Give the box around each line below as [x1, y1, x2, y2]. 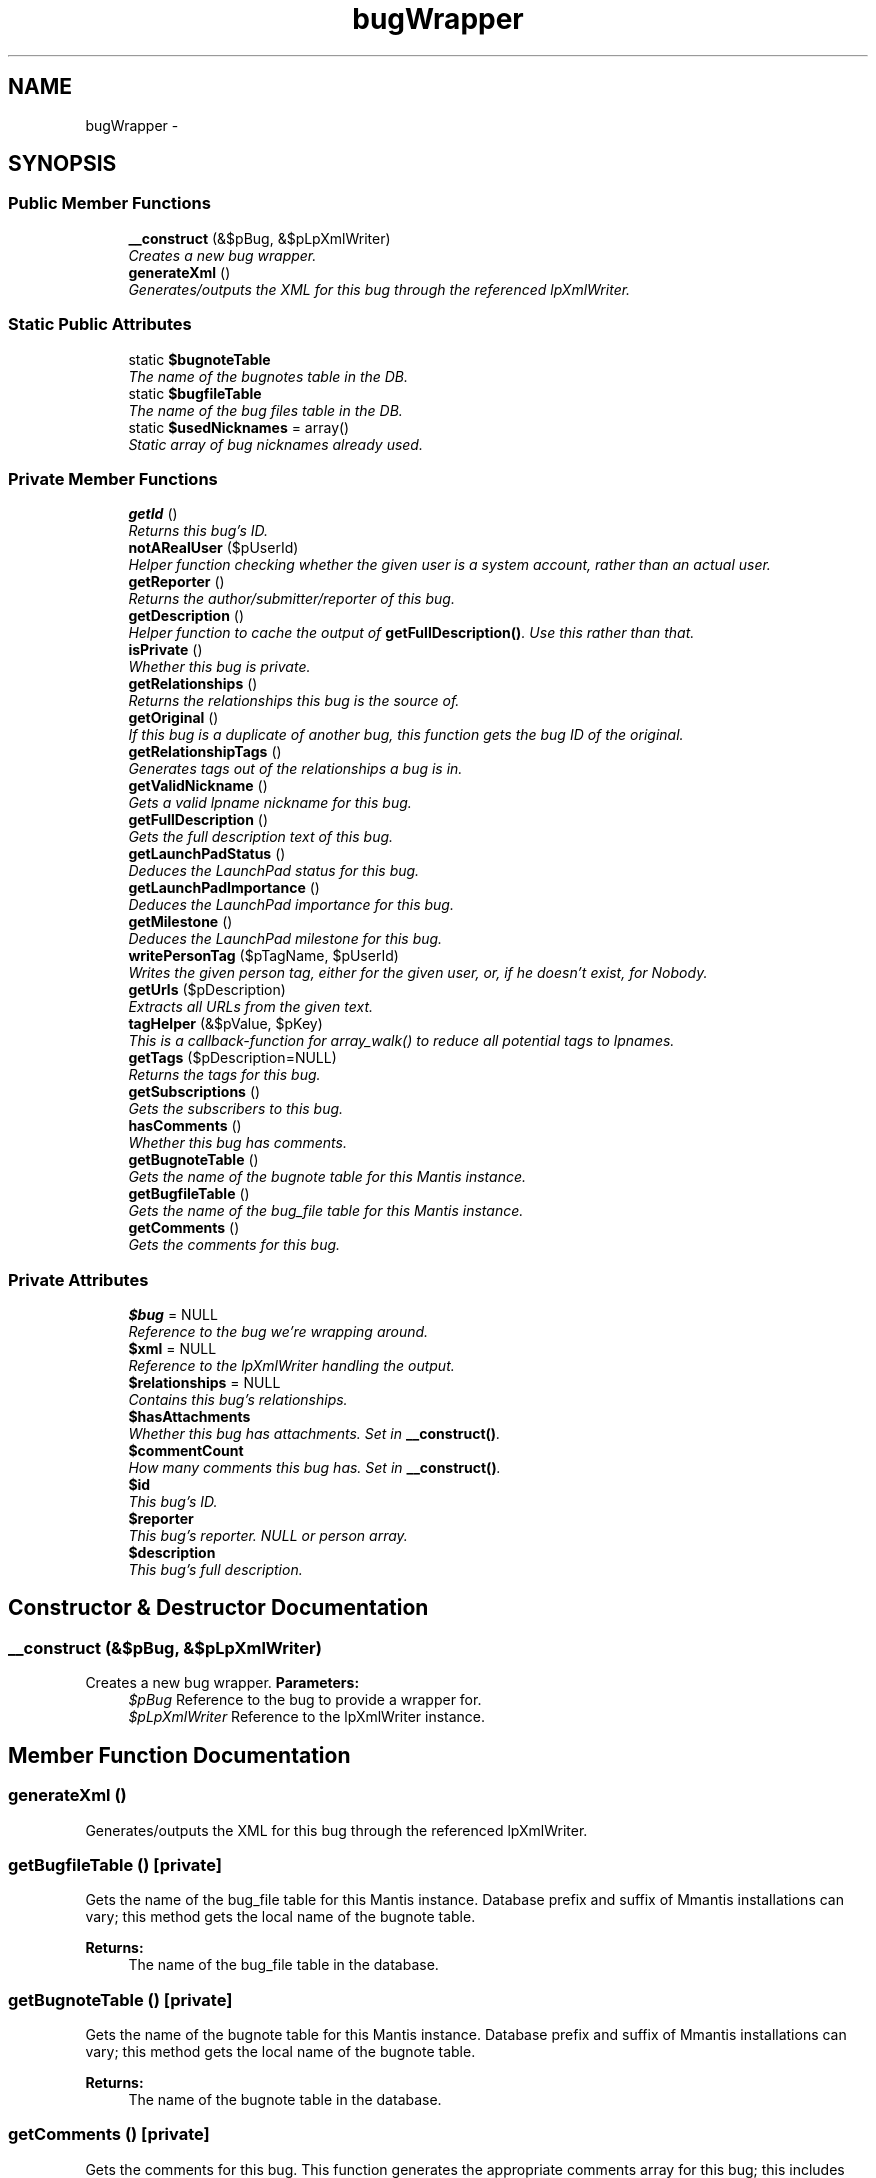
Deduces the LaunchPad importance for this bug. [128, 896, 454, 914]
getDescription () [128, 607, 245, 625]
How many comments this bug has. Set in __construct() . [128, 1459, 501, 1477]
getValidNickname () [128, 777, 268, 795]
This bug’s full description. [128, 1561, 303, 1579]
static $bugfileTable [128, 384, 262, 402]
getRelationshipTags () [128, 743, 282, 761]
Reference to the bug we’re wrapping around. [128, 1323, 429, 1341]
